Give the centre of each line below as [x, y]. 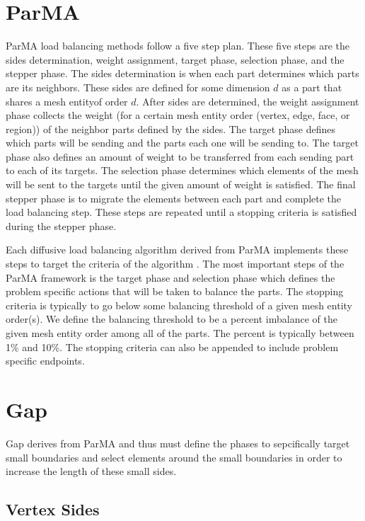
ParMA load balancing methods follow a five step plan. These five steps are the [178, 46]
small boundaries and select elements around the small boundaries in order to [174, 457]
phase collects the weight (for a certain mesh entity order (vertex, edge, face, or [178, 115]
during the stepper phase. [61, 225]
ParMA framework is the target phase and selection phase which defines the [170, 277]
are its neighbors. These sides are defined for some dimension [138, 87]
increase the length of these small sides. [91, 471]
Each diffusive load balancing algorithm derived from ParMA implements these [177, 250]
